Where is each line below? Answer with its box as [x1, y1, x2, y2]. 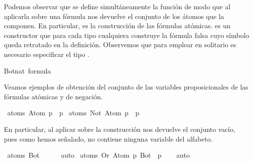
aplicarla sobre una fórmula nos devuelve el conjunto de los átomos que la [4, 11, 224, 21]
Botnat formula [4, 65, 51, 75]
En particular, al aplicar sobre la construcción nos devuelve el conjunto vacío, [4, 124, 235, 134]
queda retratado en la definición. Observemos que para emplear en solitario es [4, 39, 236, 50]
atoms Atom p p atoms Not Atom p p [7, 108, 139, 118]
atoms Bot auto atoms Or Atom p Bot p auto [7, 150, 190, 160]
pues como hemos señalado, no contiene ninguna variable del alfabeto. [4, 133, 213, 144]
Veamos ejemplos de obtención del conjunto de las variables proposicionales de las [4, 82, 249, 92]
